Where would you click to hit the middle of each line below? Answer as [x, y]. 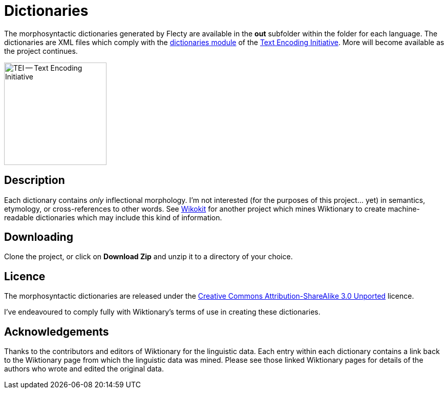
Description [35, 180]
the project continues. [41, 51]
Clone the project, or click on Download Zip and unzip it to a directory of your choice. [148, 257]
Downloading [39, 237]
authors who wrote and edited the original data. [84, 369]
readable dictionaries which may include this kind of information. [113, 217]
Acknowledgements [57, 332]
